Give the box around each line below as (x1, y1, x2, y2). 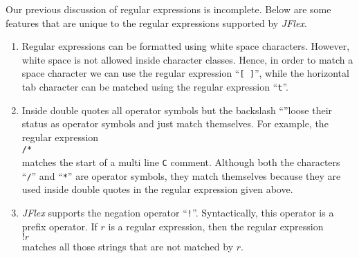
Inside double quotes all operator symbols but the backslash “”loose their (21, 102, 333, 117)
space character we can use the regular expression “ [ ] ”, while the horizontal (21, 66, 349, 80)
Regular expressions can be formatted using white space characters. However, (21, 39, 350, 53)
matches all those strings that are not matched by (21, 239, 234, 254)
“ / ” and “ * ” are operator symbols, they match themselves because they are (21, 168, 341, 183)
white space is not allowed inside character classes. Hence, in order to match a (21, 52, 353, 66)
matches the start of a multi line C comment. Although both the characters (21, 155, 340, 169)
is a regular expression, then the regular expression (108, 219, 324, 233)
